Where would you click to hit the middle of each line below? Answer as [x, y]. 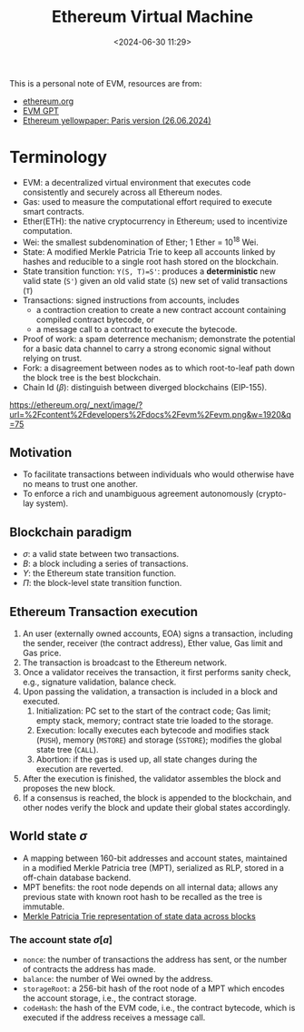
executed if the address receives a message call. [114, 1017]
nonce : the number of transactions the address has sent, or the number [155, 960]
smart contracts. [53, 211]
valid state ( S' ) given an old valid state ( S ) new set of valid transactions [155, 280]
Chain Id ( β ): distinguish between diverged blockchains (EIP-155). [145, 387]
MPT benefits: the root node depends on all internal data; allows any [150, 887]
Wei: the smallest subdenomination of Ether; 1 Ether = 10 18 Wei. [140, 241]
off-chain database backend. [77, 877]
